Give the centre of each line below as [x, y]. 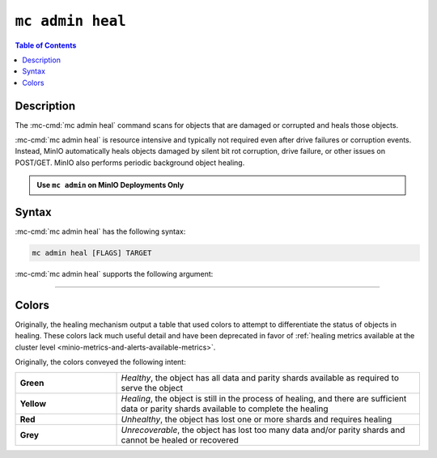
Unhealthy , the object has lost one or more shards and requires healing [257, 419]
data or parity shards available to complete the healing [225, 409]
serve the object [152, 388]
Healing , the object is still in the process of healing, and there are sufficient [264, 398]
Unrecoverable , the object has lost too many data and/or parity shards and [263, 430]
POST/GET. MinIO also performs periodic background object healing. [130, 163]
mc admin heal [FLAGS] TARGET [92, 253]
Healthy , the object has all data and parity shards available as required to [260, 378]
